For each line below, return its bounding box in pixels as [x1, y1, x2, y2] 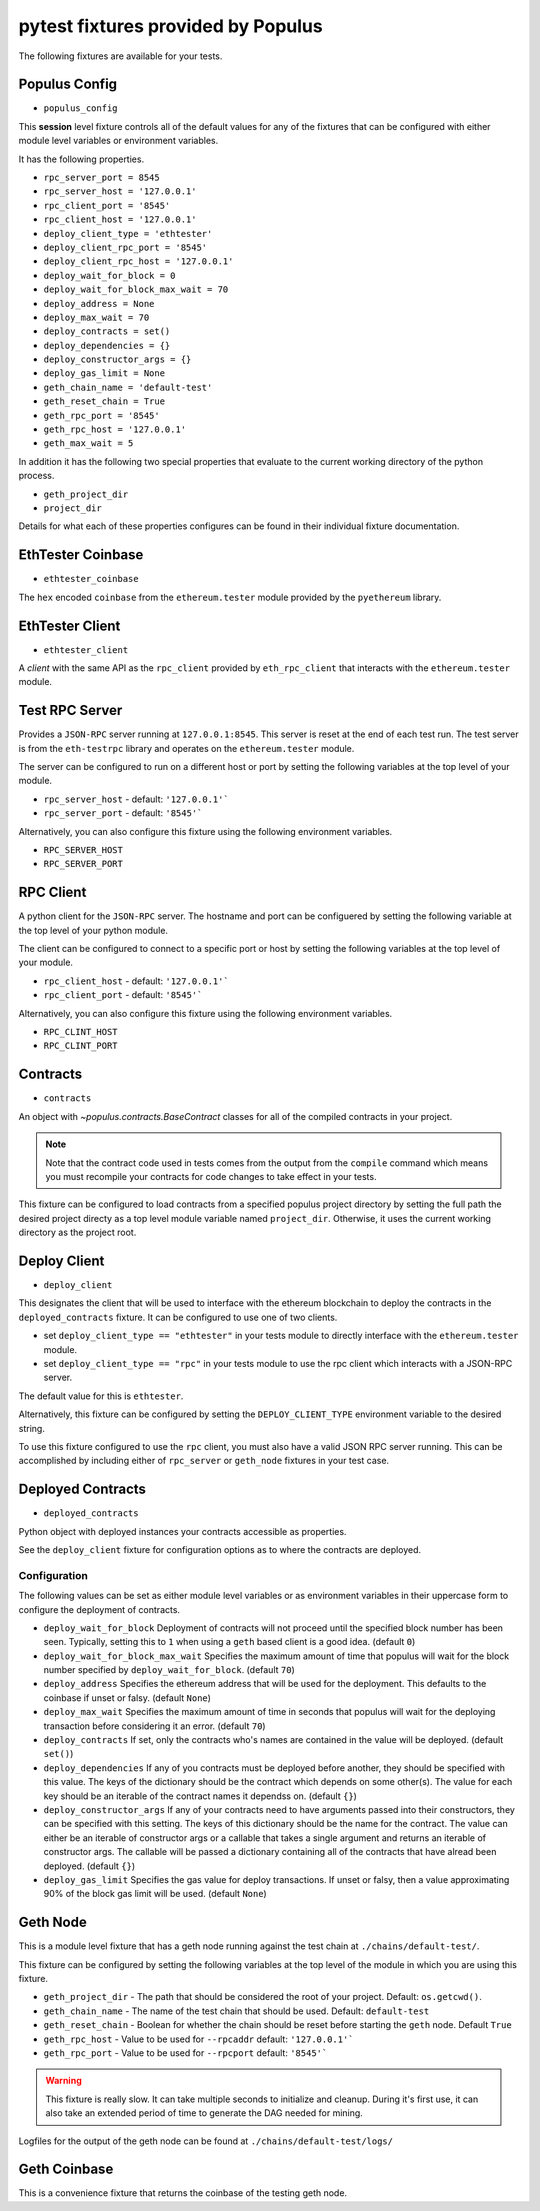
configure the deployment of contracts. [18, 1603, 180, 1615]
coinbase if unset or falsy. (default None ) [43, 1691, 212, 1704]
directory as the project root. [18, 1226, 137, 1239]
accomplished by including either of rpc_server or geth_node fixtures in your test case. [18, 1455, 390, 1467]
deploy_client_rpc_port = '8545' [43, 241, 208, 253]
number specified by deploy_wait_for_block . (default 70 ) [43, 1664, 295, 1676]
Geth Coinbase [18, 2161, 114, 2178]
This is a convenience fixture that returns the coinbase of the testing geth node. [18, 2187, 348, 2199]
